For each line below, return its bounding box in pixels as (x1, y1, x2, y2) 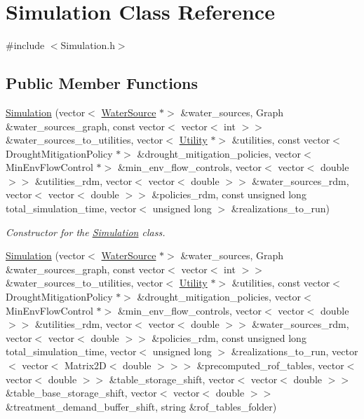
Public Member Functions (6, 72, 198, 94)
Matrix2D (65, 358, 107, 373)
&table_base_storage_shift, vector (6, 385, 157, 400)
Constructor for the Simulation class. (6, 224, 166, 239)
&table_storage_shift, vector (109, 371, 235, 386)
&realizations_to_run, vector (231, 344, 358, 359)
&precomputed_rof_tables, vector (196, 358, 344, 373)
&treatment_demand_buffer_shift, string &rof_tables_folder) (6, 399, 277, 413)
